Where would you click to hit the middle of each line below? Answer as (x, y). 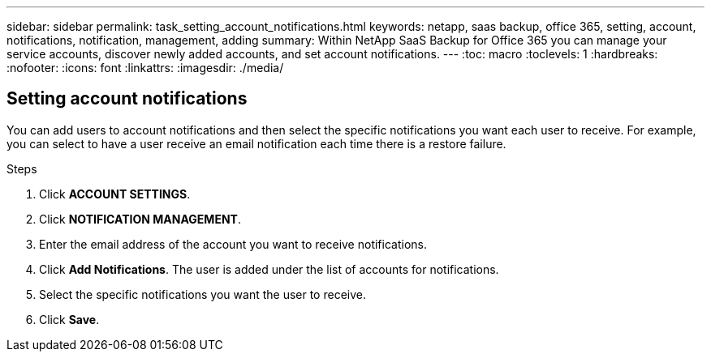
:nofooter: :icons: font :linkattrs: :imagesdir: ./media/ (145, 68)
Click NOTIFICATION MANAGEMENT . (140, 219)
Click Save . (69, 319)
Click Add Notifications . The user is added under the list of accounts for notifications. (269, 269)
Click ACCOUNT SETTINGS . (115, 194)
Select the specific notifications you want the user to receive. (203, 294)
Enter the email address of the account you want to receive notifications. (233, 244)
